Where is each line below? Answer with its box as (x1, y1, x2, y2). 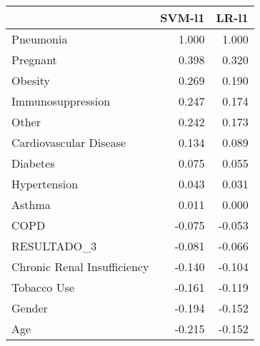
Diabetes (11, 155, 55, 171)
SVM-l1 (160, 9, 205, 26)
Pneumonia (11, 31, 68, 47)
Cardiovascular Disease (11, 134, 126, 151)
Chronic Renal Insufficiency (11, 258, 149, 275)
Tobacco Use (11, 279, 75, 295)
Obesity (11, 72, 50, 88)
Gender (11, 300, 48, 316)
